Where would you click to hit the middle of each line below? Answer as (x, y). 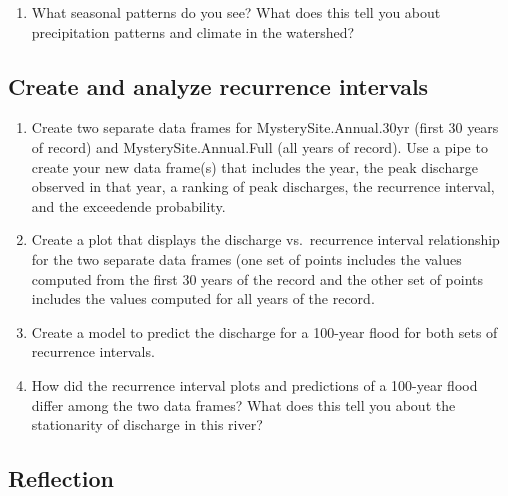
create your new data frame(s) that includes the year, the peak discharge (254, 166)
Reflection (61, 478)
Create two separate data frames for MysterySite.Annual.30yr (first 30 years (265, 127)
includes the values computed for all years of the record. (203, 298)
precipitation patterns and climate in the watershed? (193, 31)
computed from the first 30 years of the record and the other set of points (257, 278)
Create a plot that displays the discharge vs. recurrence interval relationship (265, 239)
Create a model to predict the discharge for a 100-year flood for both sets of (264, 331)
